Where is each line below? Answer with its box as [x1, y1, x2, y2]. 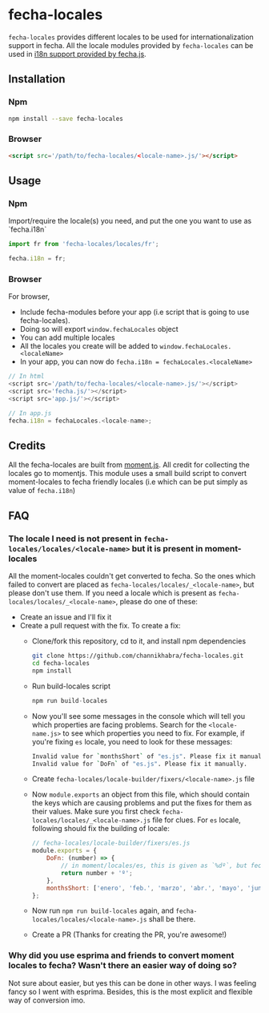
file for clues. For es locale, [151, 815, 242, 825]
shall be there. [148, 914, 196, 924]
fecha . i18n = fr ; [8, 255, 66, 263]
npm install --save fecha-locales [8, 115, 124, 123]
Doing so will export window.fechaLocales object [19, 325, 179, 334]
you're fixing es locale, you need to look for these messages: [31, 737, 233, 746]
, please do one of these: [115, 597, 199, 607]
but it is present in [131, 543, 203, 554]
